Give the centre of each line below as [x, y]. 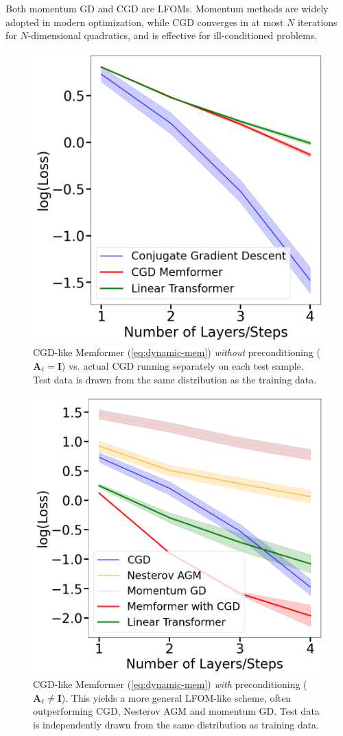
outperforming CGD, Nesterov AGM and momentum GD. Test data [176, 711]
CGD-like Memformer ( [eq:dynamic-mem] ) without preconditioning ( [177, 352]
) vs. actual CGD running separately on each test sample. [182, 365]
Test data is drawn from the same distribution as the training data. [175, 379]
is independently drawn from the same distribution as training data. [176, 724]
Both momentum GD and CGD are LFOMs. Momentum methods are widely [167, 8]
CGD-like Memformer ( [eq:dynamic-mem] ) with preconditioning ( [170, 684]
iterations [317, 22]
